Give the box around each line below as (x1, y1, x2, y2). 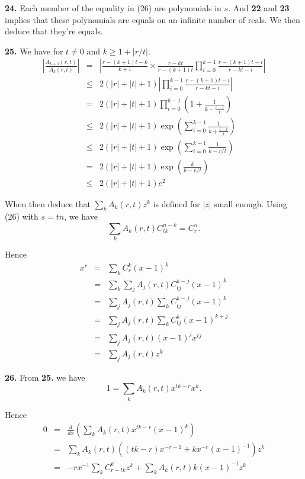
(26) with (5, 210, 38, 223)
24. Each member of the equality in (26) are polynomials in (5, 2, 221, 14)
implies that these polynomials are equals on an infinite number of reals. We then (5, 13, 300, 25)
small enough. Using (214, 197, 287, 210)
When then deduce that (5, 197, 91, 210)
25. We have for (5, 44, 63, 57)
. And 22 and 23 (228, 2, 290, 14)
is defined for (153, 197, 200, 210)
